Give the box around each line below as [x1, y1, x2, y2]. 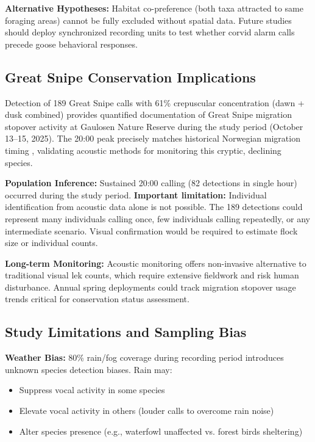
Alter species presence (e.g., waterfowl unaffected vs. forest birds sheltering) [19, 424, 303, 437]
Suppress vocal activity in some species [19, 383, 165, 396]
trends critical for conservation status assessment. [5, 292, 189, 305]
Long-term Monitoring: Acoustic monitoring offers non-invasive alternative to [5, 256, 306, 269]
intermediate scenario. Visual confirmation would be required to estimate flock [5, 224, 298, 237]
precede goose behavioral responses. [5, 37, 138, 50]
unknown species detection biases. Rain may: [5, 363, 172, 375]
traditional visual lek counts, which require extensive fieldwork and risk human [5, 269, 299, 281]
